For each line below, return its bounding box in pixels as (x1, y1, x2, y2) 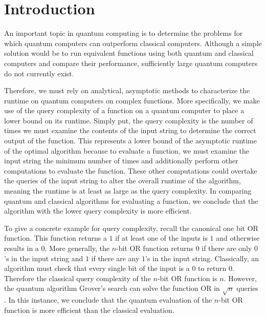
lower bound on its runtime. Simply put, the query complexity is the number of (4, 115, 253, 125)
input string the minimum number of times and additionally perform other (4, 155, 238, 166)
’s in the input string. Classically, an (145, 252, 259, 263)
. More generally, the (45, 243, 110, 253)
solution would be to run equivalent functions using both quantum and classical (4, 48, 254, 58)
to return (198, 263, 227, 273)
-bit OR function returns (116, 243, 193, 253)
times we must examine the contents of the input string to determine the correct (4, 125, 256, 136)
